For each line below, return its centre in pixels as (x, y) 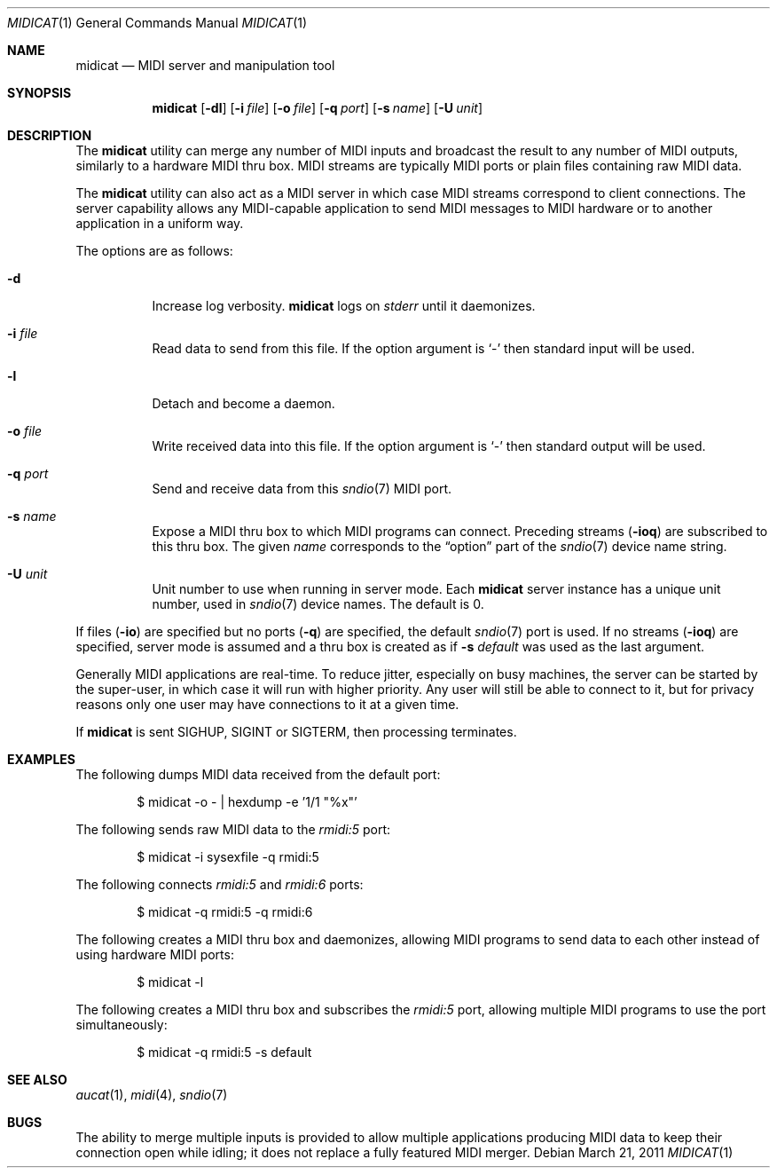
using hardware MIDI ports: (155, 954)
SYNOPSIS (39, 93)
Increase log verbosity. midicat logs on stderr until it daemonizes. (344, 306)
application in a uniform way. (160, 223)
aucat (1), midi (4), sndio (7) (152, 1095)
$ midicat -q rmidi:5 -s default (224, 1052)
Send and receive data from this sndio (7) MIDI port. (302, 489)
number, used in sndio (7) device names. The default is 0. (318, 604)
